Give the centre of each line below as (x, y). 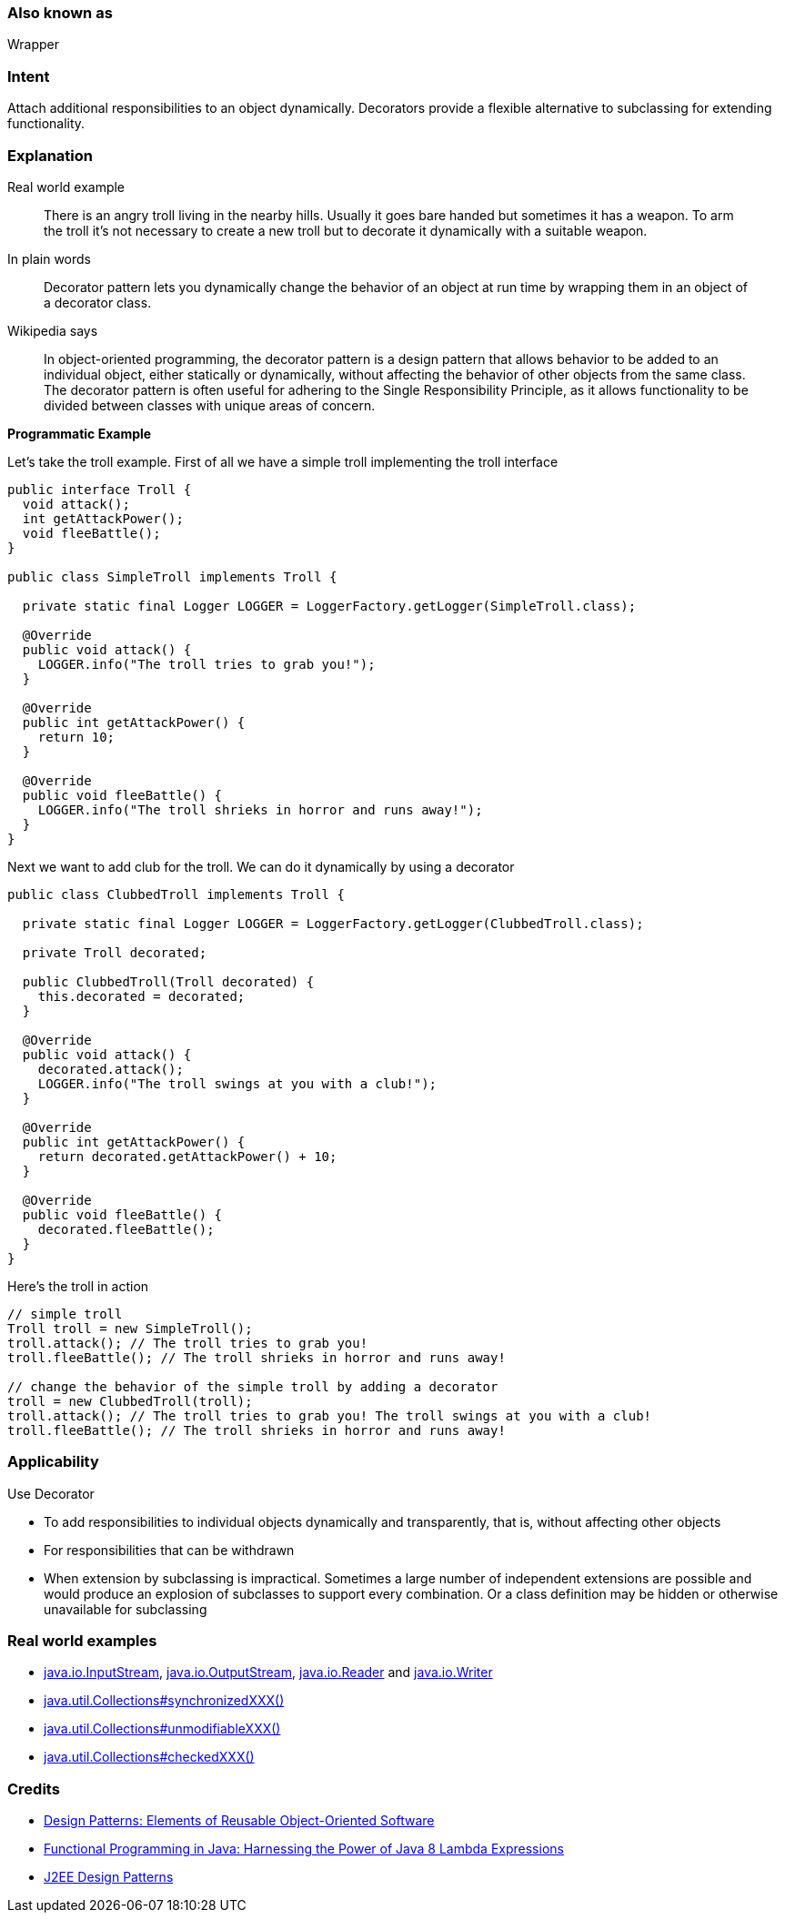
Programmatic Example (80, 433)
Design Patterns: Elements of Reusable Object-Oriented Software (239, 1821)
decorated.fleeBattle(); (126, 1229)
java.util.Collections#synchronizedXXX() (164, 1701)
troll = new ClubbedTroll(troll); (130, 1401)
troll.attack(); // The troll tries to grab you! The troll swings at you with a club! (330, 1415)
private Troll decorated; (115, 952)
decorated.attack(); (111, 1069)
